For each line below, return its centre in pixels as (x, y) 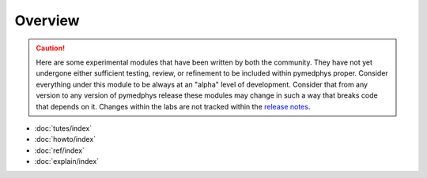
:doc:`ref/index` (59, 150)
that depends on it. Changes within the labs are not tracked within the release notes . (173, 106)
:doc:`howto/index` (65, 139)
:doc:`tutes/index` (63, 128)
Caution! (51, 48)
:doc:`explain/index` (66, 161)
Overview (47, 20)
